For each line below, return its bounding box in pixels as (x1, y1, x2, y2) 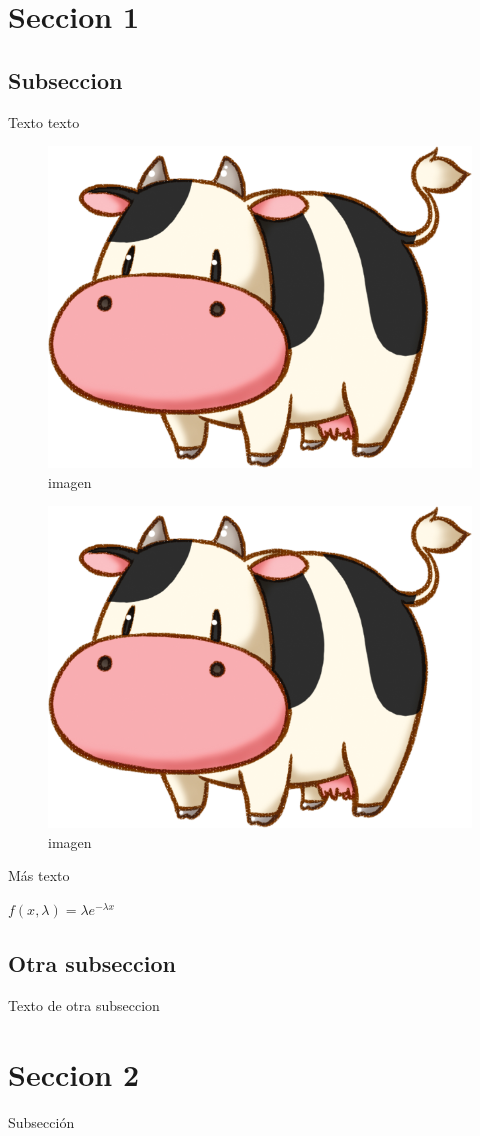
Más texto (8, 865, 70, 886)
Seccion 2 (8, 1053, 140, 1094)
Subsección (8, 1111, 75, 1132)
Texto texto (8, 111, 80, 132)
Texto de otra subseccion (8, 994, 160, 1015)
